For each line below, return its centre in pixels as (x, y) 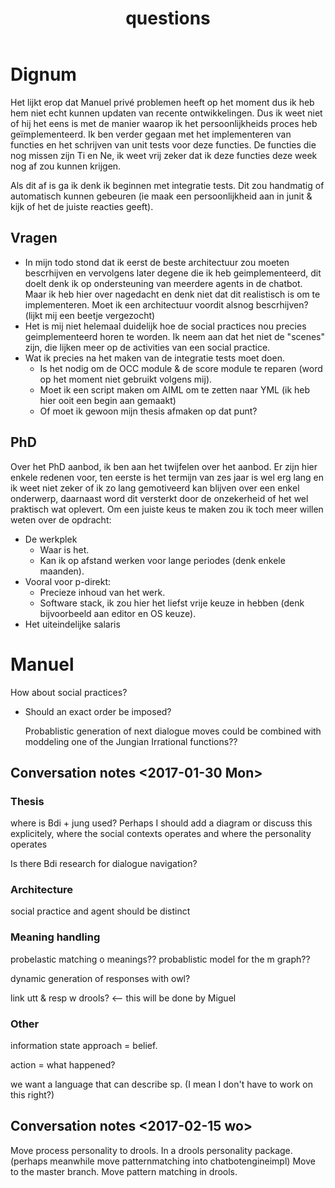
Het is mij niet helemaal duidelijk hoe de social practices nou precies (165, 326)
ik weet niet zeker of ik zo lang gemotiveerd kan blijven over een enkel (155, 488)
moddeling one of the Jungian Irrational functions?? (131, 741)
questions (168, 18)
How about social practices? (69, 692)
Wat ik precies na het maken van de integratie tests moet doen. (154, 358)
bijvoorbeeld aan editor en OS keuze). (118, 613)
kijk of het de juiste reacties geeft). (82, 206)
